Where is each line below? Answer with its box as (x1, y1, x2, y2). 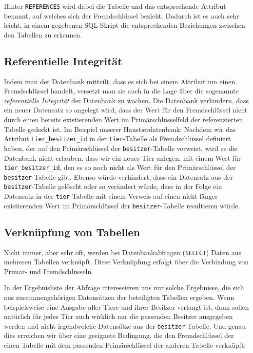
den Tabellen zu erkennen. (4, 29, 82, 39)
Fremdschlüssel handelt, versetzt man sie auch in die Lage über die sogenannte (4, 86, 239, 96)
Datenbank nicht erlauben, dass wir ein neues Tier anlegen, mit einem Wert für (4, 152, 241, 163)
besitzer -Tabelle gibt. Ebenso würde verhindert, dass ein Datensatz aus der (4, 171, 233, 182)
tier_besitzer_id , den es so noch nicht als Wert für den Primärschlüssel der (4, 162, 236, 172)
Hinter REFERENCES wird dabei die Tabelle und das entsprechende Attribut (4, 1, 226, 11)
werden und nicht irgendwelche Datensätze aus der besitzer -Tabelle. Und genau (4, 320, 246, 331)
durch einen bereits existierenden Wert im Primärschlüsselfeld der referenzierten (4, 114, 243, 125)
